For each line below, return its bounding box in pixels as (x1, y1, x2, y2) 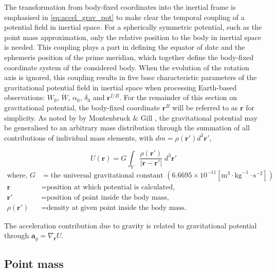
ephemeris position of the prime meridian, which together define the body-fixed (4, 51, 254, 62)
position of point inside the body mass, (47, 193, 169, 201)
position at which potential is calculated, (47, 183, 175, 191)
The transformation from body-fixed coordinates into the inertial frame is (4, 2, 236, 12)
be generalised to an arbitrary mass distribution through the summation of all (4, 122, 250, 133)
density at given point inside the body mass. (47, 204, 187, 211)
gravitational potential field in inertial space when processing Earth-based (4, 82, 237, 92)
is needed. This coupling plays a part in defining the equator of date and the (4, 42, 245, 52)
